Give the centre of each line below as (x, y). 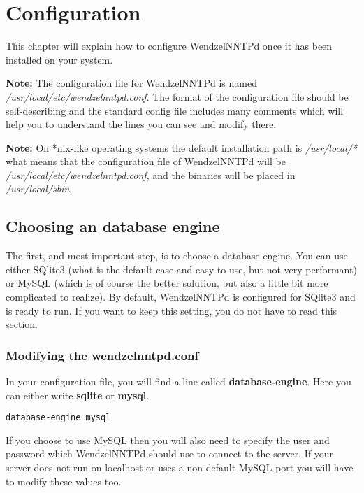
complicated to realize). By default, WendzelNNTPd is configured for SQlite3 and (181, 297)
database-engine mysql (58, 418)
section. (22, 324)
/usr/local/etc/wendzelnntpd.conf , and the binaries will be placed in (151, 174)
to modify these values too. (64, 481)
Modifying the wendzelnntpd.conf (102, 355)
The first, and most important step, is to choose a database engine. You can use (177, 256)
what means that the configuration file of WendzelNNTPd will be (146, 161)
